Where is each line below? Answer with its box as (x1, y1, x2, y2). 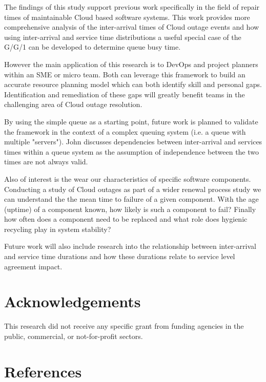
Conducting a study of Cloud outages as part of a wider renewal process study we (4, 183, 261, 194)
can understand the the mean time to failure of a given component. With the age (4, 194, 259, 204)
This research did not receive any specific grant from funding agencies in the (4, 321, 244, 331)
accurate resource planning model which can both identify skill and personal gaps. (4, 79, 262, 90)
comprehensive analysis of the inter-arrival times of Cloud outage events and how (4, 22, 259, 32)
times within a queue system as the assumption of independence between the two (4, 146, 259, 157)
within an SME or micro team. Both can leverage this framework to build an (4, 69, 245, 79)
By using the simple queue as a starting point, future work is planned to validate (4, 116, 258, 126)
